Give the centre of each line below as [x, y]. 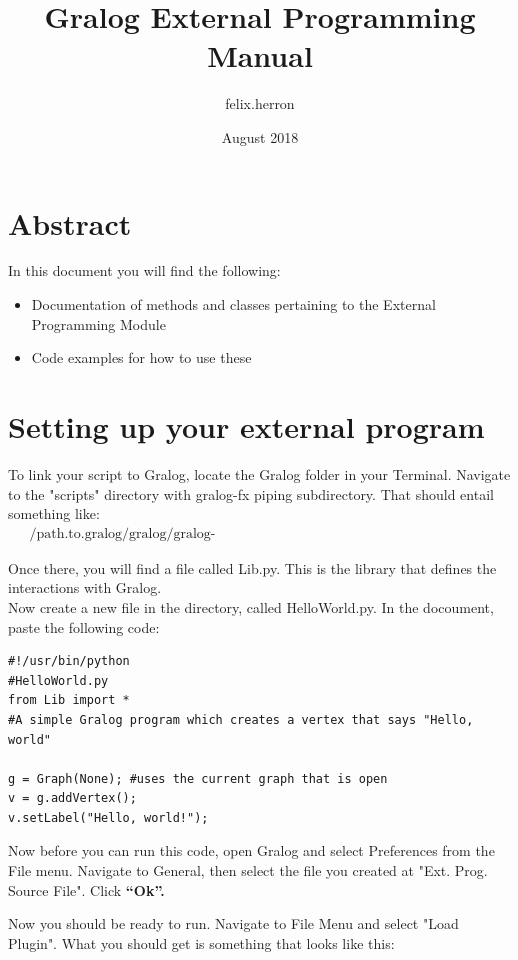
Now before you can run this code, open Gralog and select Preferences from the [251, 850]
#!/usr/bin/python [69, 661]
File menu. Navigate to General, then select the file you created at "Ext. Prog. [248, 870]
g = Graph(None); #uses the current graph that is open [198, 778]
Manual [260, 55]
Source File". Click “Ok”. [86, 889]
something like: [54, 513]
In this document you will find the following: [144, 270]
